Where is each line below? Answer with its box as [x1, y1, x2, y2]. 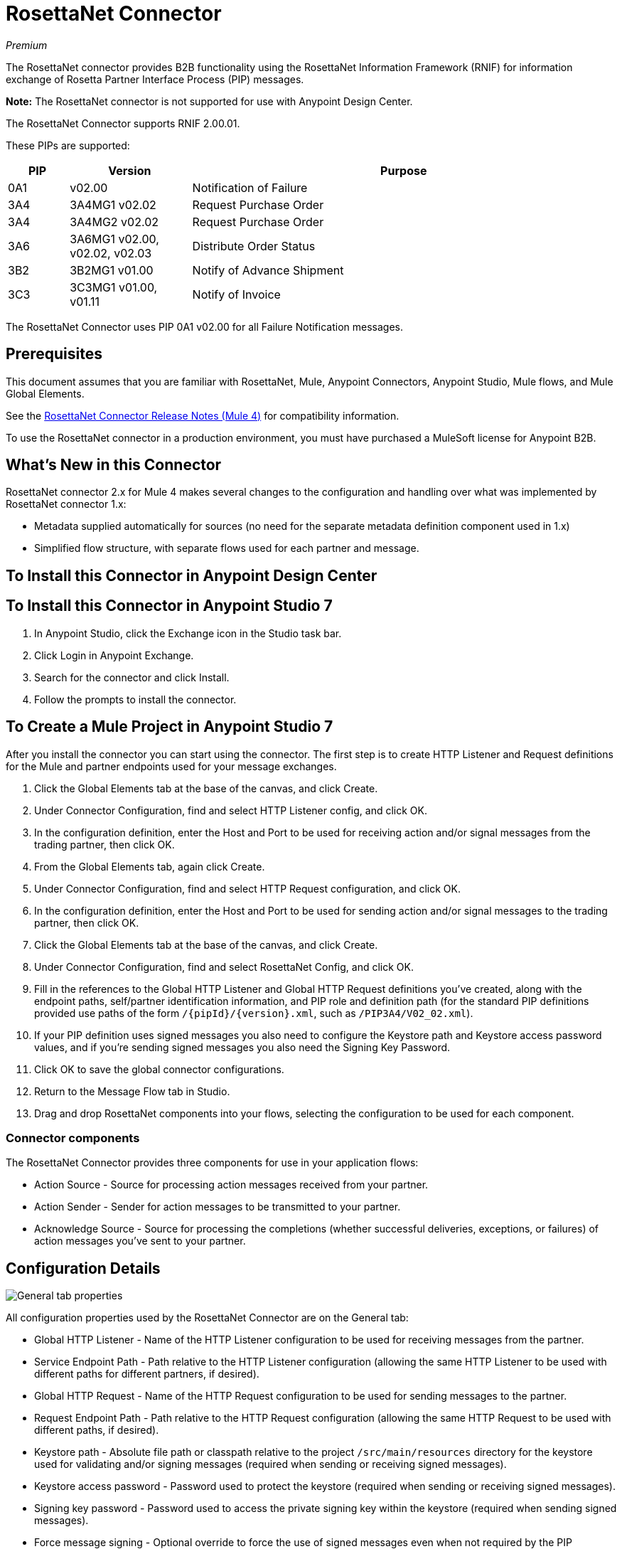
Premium [6, 38, 48, 51]
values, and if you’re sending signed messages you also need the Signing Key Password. [34, 1040, 451, 1053]
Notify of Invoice [192, 287, 281, 302]
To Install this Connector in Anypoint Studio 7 [6, 597, 333, 615]
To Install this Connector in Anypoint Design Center [6, 566, 377, 585]
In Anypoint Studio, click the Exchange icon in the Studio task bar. [34, 627, 342, 639]
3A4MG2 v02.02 [70, 214, 159, 229]
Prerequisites [6, 345, 102, 363]
